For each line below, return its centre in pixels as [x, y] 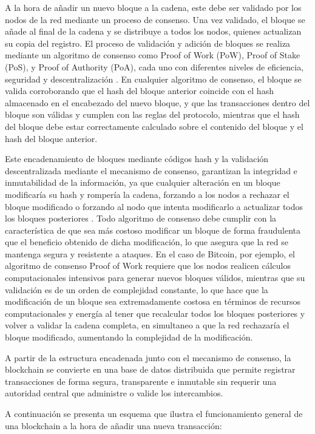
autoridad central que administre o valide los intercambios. [114, 393]
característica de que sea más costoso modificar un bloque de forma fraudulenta [153, 230]
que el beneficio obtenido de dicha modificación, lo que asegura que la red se [147, 242]
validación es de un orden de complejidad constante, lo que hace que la [137, 289]
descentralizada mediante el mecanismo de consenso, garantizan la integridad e [151, 170]
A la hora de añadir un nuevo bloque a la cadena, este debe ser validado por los [153, 7]
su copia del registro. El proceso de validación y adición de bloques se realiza [148, 43]
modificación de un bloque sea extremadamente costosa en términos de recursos [153, 301]
